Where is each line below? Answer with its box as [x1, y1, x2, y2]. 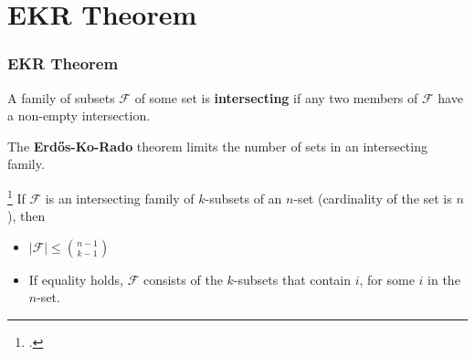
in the [427, 269, 460, 288]
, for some [359, 269, 415, 288]
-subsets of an [205, 188, 282, 207]
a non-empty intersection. [7, 106, 151, 125]
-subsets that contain [233, 269, 352, 288]
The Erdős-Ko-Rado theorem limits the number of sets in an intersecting [7, 136, 427, 155]
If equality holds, [28, 269, 123, 288]
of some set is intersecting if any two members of [134, 88, 418, 107]
